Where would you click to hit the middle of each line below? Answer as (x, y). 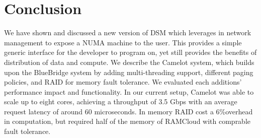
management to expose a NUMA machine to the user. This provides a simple (123, 42)
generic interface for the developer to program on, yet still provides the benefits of (130, 52)
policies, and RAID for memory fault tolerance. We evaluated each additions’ (123, 82)
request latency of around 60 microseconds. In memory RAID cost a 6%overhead (128, 111)
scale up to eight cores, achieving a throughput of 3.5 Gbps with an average (121, 101)
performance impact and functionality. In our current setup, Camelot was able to (129, 91)
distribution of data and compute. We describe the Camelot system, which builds (129, 62)
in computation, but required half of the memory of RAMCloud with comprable (127, 121)
